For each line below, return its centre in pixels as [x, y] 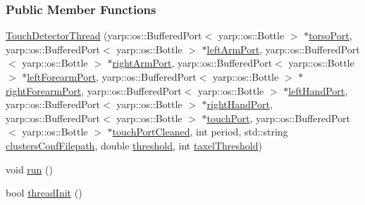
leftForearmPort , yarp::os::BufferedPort [112, 77]
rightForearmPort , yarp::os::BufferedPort [94, 90]
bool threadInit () [44, 193]
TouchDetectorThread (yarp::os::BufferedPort [104, 35]
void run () [29, 169]
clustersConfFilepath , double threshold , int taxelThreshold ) [134, 145]
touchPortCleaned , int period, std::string [200, 132]
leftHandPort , [318, 90]
